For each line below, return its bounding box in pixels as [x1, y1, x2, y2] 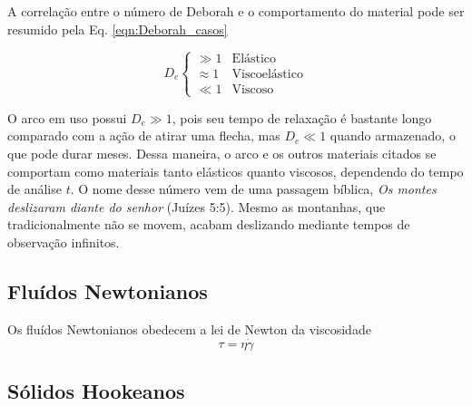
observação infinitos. [7, 232, 120, 251]
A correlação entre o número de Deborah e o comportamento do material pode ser [7, 2, 465, 20]
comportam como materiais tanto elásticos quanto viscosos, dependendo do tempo [7, 161, 464, 180]
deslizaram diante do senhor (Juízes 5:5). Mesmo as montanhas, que [7, 197, 386, 216]
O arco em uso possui [7, 108, 127, 127]
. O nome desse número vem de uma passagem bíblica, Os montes [70, 179, 437, 198]
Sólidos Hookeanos [7, 376, 185, 404]
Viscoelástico [231, 68, 303, 82]
